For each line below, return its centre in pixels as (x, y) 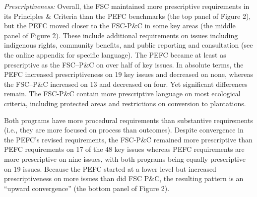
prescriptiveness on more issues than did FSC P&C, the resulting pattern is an (124, 178)
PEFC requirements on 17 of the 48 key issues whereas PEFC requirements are (124, 149)
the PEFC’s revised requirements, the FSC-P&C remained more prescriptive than (128, 139)
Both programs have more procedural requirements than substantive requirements (128, 120)
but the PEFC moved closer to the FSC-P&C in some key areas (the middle (120, 26)
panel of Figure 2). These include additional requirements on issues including (121, 35)
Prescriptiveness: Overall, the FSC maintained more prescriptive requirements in (127, 6)
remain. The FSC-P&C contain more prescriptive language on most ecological (122, 94)
